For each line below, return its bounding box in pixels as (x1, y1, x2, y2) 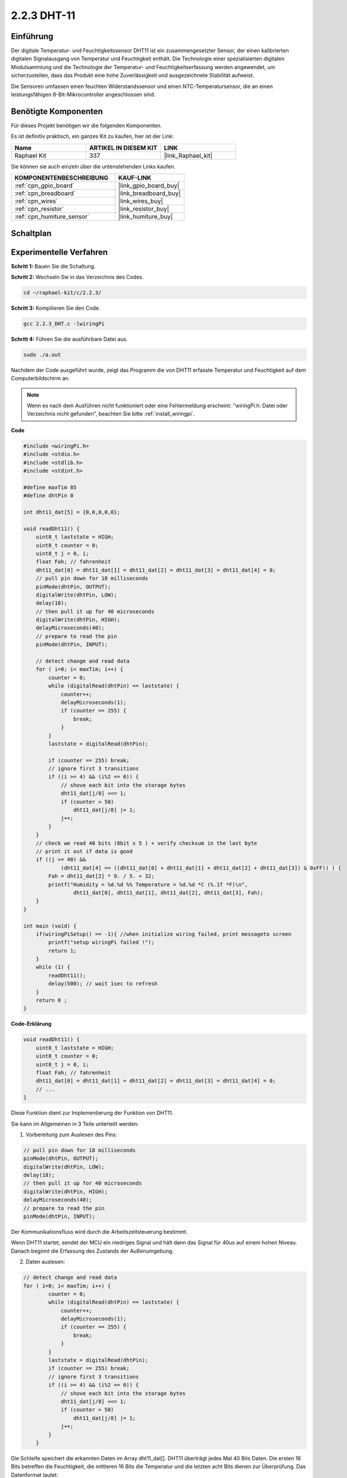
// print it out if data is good (35, 848, 133, 854)
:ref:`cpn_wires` (14, 197, 59, 205)
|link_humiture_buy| (118, 213, 173, 221)
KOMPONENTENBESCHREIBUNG (14, 174, 109, 182)
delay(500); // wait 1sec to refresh (48, 980, 158, 987)
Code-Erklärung (11, 1020, 52, 1028)
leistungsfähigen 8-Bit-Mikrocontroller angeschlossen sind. (11, 91, 156, 98)
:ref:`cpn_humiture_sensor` (14, 213, 90, 221)
